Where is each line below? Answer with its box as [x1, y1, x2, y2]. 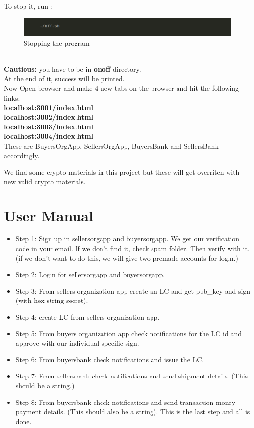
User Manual [4, 205, 93, 225]
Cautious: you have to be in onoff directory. [4, 64, 141, 74]
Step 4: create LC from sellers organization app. [15, 312, 160, 322]
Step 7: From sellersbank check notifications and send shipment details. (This [15, 371, 248, 381]
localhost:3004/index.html [4, 131, 94, 141]
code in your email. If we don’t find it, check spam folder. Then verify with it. [15, 243, 250, 253]
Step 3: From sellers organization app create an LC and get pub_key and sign [15, 285, 251, 296]
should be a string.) [15, 380, 75, 390]
